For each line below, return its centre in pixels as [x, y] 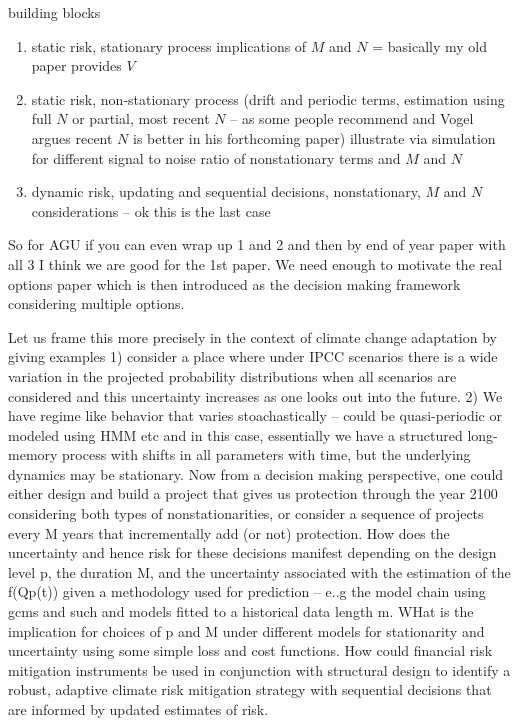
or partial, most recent [141, 118]
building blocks [54, 12]
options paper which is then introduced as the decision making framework [234, 283]
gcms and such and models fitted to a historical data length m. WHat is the [241, 611]
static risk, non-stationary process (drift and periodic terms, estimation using [268, 98]
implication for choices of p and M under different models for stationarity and [246, 630]
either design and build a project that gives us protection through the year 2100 [253, 493]
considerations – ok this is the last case [151, 210]
